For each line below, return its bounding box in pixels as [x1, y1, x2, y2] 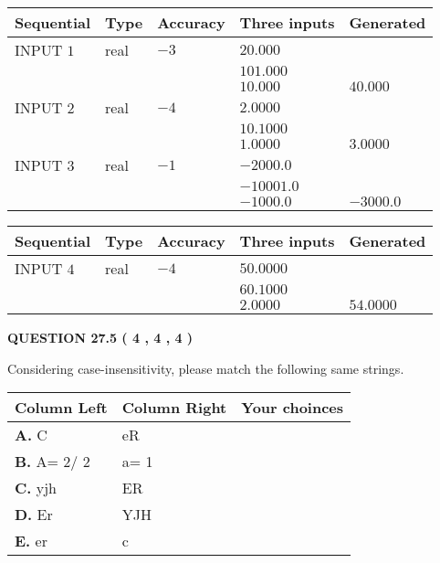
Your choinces [241, 397, 344, 419]
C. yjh [15, 477, 57, 499]
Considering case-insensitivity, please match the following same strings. [7, 358, 404, 377]
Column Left [15, 397, 108, 419]
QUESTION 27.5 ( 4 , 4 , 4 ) [7, 328, 194, 346]
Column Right [121, 397, 227, 419]
